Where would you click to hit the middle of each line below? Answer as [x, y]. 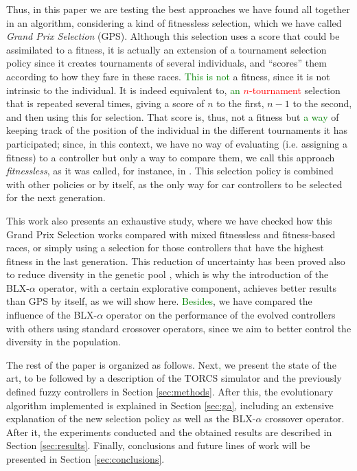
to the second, [322, 103]
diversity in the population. [64, 342]
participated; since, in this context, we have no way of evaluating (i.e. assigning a [177, 143]
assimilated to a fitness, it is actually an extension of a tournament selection [166, 49]
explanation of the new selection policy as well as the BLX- [131, 418]
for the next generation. [56, 197]
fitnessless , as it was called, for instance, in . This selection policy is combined [170, 171]
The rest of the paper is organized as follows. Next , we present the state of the [171, 364]
